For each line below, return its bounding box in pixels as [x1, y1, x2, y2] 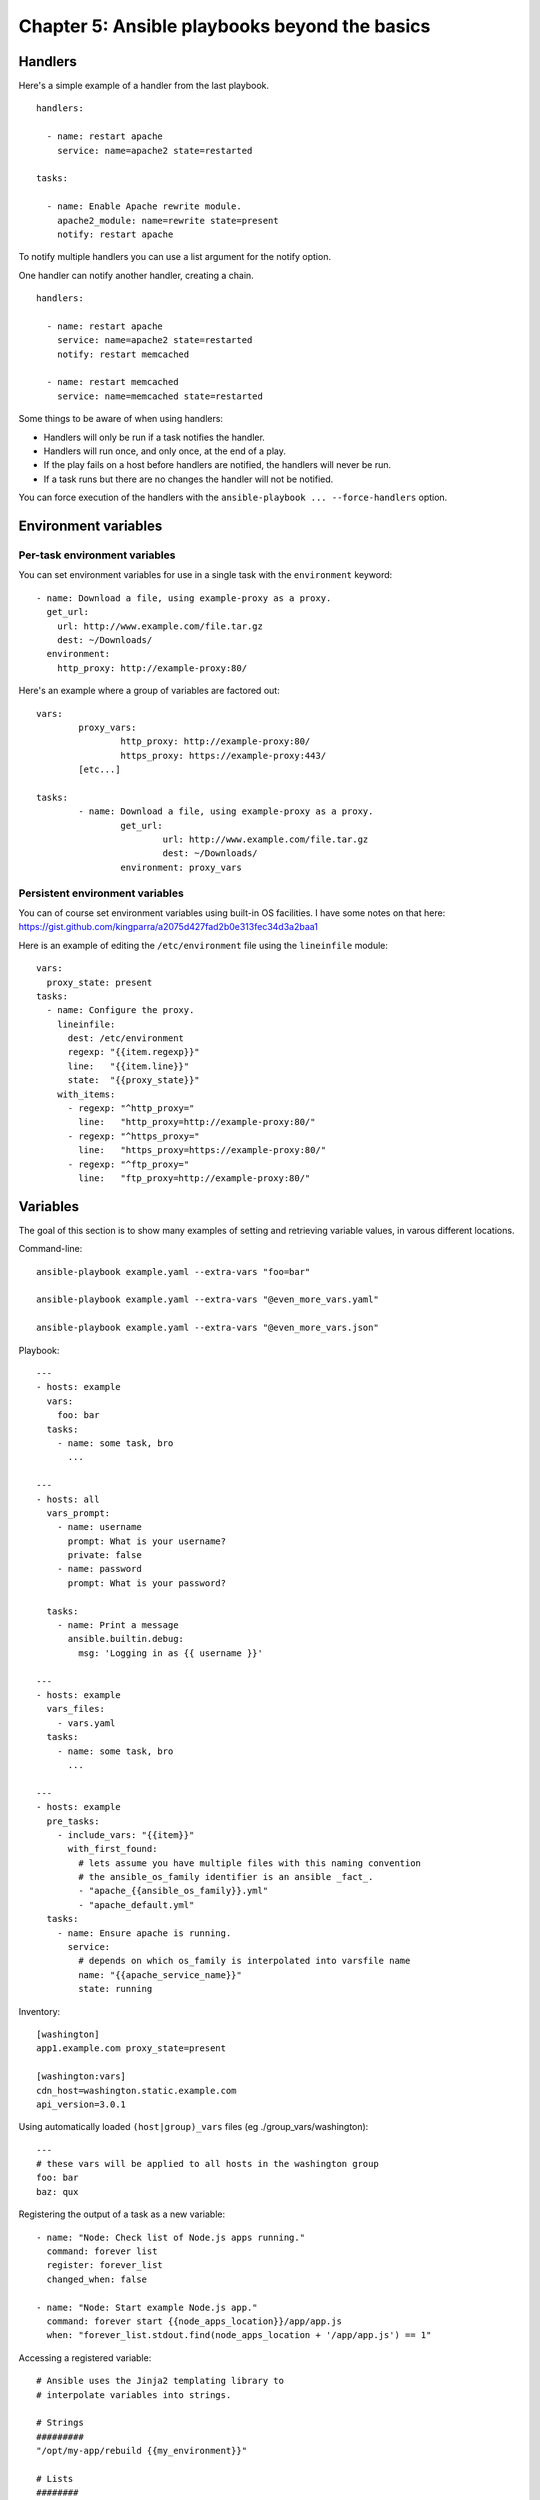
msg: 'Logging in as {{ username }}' [78, 1647, 264, 1659]
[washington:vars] [36, 2071, 127, 2082]
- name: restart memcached [46, 376, 179, 388]
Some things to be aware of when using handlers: [18, 413, 224, 425]
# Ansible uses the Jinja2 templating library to [36, 2375, 285, 2387]
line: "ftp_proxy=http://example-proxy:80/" [78, 1172, 311, 1184]
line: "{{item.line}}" [67, 1060, 190, 1072]
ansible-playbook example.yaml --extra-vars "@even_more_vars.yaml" [36, 1294, 379, 1305]
